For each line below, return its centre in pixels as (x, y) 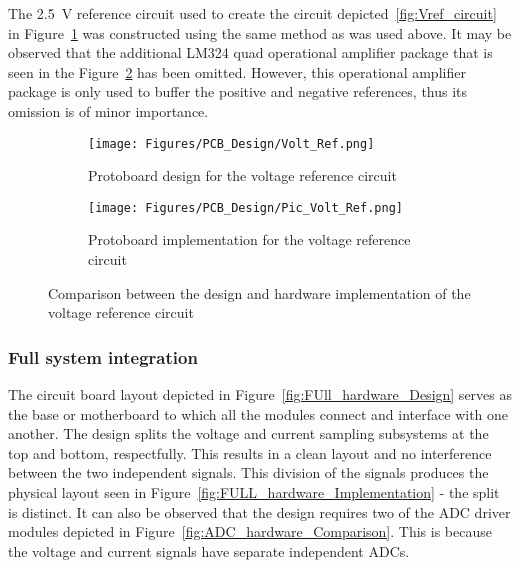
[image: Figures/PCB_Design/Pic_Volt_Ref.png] (245, 207)
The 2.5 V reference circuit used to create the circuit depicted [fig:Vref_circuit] (252, 13)
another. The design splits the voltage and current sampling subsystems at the (248, 433)
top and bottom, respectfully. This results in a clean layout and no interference (250, 452)
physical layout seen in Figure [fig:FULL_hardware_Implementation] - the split (254, 492)
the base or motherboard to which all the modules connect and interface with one (258, 413)
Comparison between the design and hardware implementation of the (259, 292)
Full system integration (103, 356)
